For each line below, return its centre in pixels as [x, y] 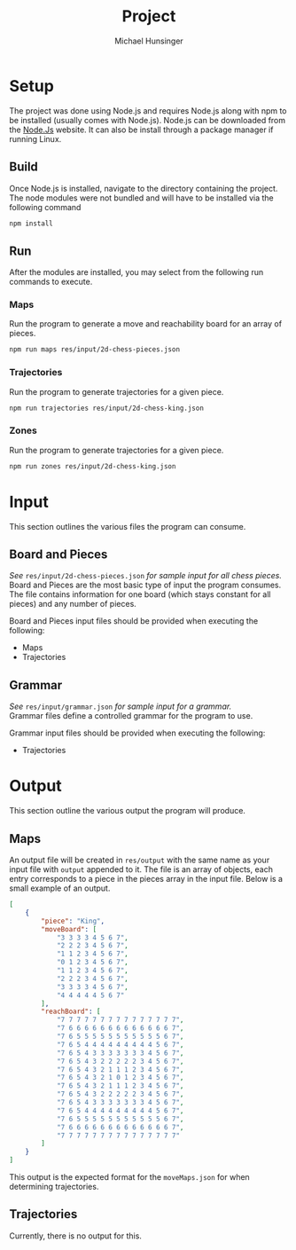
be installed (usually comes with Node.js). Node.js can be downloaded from [148, 120]
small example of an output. [60, 888]
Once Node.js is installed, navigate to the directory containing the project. [144, 188]
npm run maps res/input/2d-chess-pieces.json [94, 350]
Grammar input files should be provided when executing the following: [137, 733]
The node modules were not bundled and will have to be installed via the [141, 198]
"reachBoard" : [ [71, 1012]
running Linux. [35, 138]
